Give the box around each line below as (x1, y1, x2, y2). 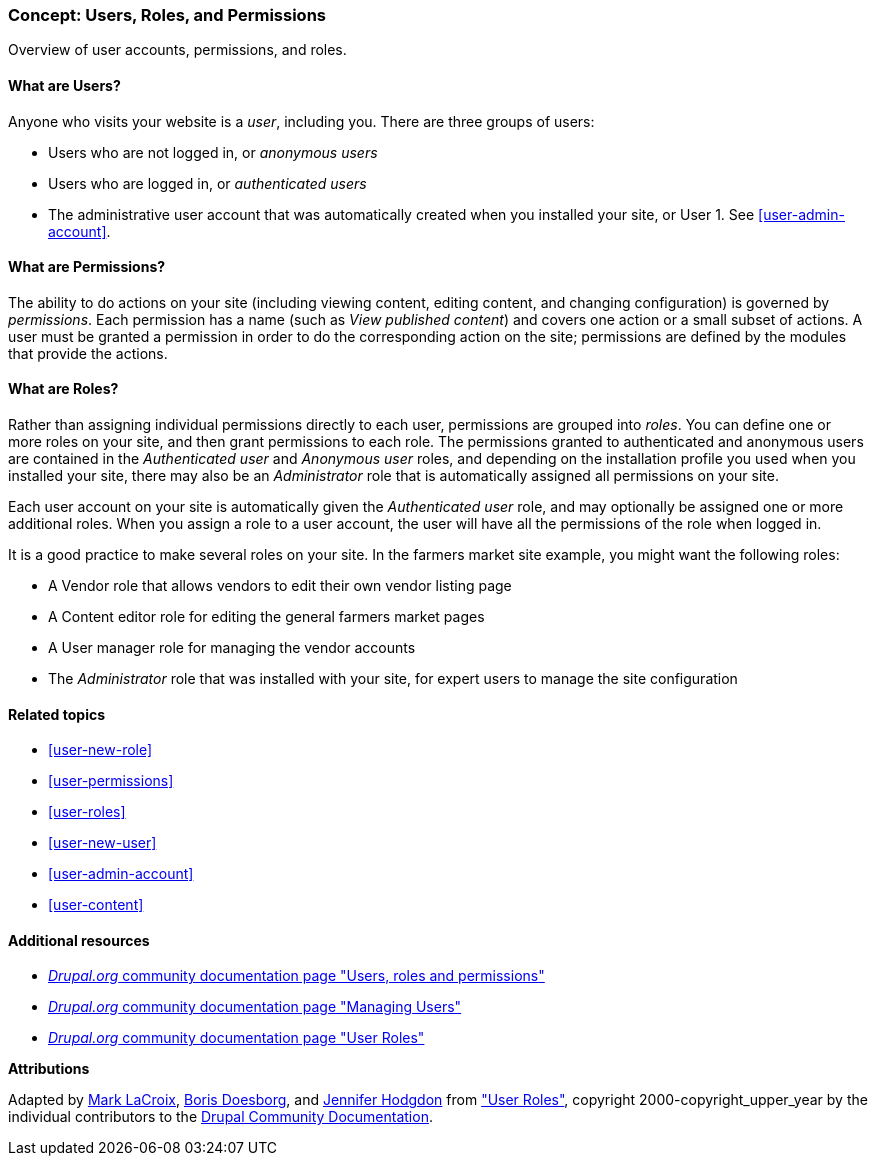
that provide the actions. (8, 344, 168, 362)
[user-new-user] (48, 834, 157, 852)
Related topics (8, 705, 106, 723)
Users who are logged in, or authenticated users (48, 174, 367, 192)
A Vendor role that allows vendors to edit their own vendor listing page (48, 577, 512, 595)
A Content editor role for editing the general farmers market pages (48, 608, 485, 626)
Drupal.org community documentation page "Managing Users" (48, 998, 462, 1016)
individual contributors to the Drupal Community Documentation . (8, 1108, 433, 1126)
